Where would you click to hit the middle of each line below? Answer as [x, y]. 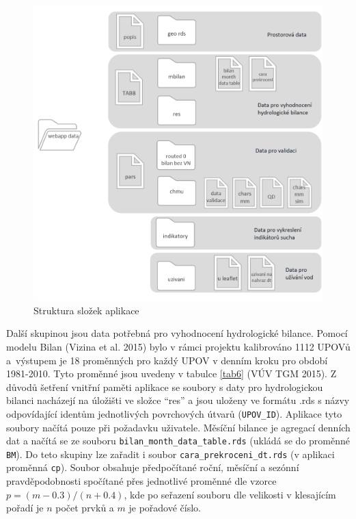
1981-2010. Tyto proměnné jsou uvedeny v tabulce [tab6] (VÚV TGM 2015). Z [172, 374]
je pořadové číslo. [165, 508]
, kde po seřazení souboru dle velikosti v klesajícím [230, 494]
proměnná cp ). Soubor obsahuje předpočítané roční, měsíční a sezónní [153, 467]
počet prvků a [85, 508]
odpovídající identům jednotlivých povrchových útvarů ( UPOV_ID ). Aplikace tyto [174, 413]
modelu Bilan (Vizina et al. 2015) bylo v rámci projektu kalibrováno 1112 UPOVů [178, 346]
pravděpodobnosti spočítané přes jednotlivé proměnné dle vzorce [141, 481]
